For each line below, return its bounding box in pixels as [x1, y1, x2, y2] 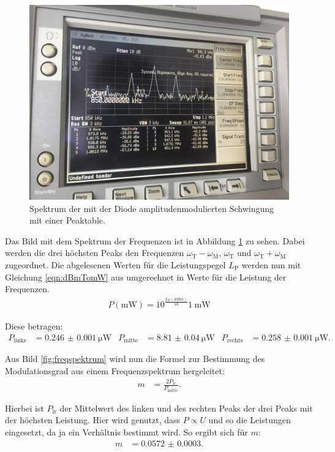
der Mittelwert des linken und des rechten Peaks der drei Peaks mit [59, 401, 313, 414]
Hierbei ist [5, 401, 44, 414]
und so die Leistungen [208, 413, 291, 426]
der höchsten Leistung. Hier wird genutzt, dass [5, 413, 181, 426]
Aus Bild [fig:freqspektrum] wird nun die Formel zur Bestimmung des [5, 352, 265, 365]
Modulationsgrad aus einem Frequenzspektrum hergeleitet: [5, 364, 225, 377]
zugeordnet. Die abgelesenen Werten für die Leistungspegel [5, 258, 226, 271]
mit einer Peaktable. [29, 214, 105, 227]
